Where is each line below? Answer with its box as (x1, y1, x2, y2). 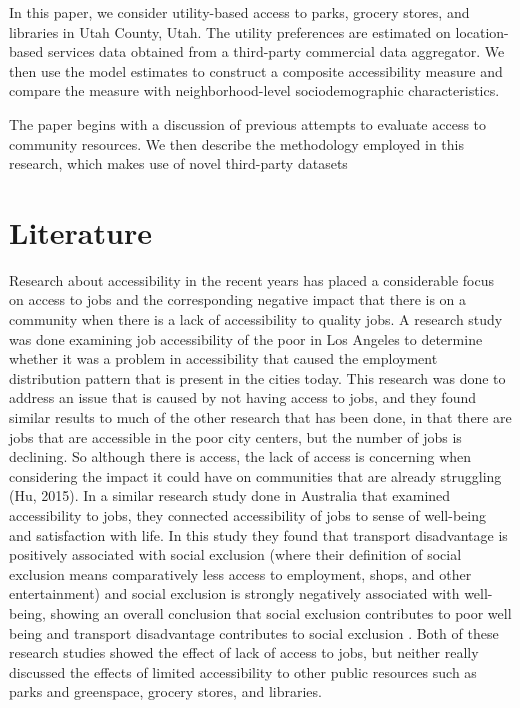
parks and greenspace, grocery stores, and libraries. (9, 681, 322, 702)
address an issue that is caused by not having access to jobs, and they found (9, 387, 476, 408)
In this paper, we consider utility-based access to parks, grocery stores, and (9, 2, 470, 22)
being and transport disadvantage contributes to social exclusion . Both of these (9, 622, 499, 643)
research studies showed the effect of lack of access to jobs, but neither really (9, 642, 479, 663)
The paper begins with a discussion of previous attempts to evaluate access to (9, 113, 487, 134)
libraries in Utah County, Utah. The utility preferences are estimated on (9, 21, 451, 42)
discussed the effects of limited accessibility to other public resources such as (9, 661, 477, 682)
